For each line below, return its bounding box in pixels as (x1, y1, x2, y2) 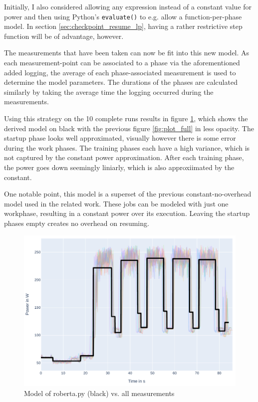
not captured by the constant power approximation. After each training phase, (4, 152, 244, 163)
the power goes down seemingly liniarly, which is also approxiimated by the (4, 162, 235, 172)
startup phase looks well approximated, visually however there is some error (4, 133, 236, 143)
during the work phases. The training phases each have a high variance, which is (4, 142, 250, 153)
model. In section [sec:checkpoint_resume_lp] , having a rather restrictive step (4, 21, 243, 31)
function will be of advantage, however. (4, 30, 124, 41)
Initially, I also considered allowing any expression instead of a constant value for (4, 1, 252, 11)
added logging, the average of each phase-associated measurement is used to (4, 67, 236, 77)
